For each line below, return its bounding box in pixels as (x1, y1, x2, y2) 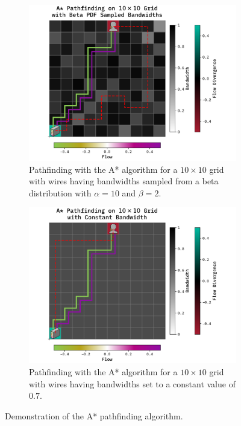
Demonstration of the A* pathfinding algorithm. (5, 409, 183, 422)
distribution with (29, 186, 92, 199)
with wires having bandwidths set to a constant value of (29, 377, 236, 390)
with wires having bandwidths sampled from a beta (29, 175, 219, 187)
